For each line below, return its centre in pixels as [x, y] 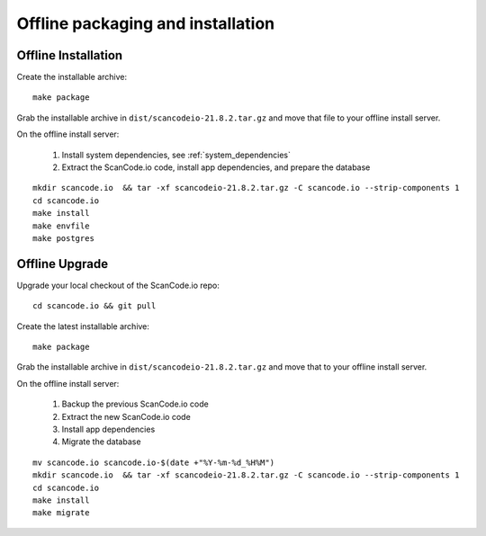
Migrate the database [101, 442]
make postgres [63, 238]
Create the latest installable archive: [83, 326]
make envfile [61, 226]
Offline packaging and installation [145, 23]
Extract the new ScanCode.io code [126, 416]
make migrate [61, 513]
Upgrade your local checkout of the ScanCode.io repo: [118, 285]
